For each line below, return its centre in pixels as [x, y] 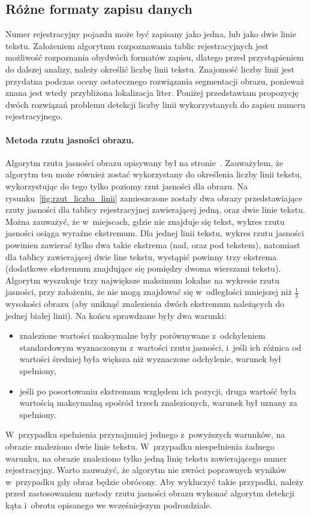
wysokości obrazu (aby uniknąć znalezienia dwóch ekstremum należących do [145, 304]
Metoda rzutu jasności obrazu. [70, 139]
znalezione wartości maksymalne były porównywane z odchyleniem [142, 335]
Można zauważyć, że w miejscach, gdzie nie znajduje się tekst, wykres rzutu [145, 221]
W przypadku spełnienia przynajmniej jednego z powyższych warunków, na [145, 434]
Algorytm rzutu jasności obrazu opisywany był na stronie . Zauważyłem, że [145, 162]
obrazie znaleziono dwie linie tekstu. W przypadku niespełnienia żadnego [140, 446]
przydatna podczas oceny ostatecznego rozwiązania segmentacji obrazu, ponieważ [155, 81]
